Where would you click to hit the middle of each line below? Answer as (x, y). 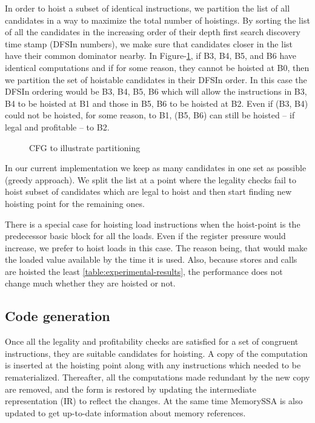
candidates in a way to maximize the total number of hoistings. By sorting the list (157, 20)
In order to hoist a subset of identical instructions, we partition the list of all (148, 8)
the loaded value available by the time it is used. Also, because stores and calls (151, 259)
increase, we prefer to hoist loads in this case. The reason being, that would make (156, 247)
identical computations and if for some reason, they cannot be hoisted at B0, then (157, 67)
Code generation (58, 316)
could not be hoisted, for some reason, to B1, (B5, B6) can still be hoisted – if (150, 115)
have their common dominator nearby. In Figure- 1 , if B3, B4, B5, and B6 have (151, 56)
